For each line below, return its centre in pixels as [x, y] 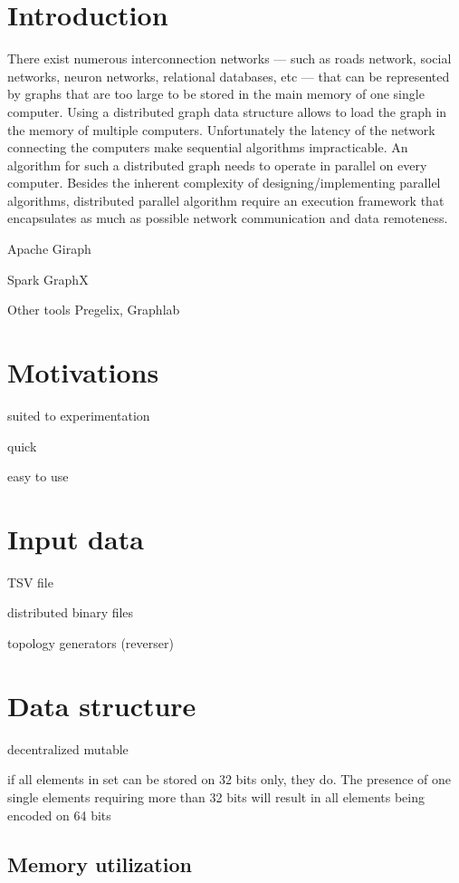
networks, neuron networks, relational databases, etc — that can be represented [229, 76]
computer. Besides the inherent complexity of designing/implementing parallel [224, 183]
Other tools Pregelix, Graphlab [94, 310]
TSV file [30, 582]
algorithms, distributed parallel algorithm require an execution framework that [226, 200]
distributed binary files [71, 612]
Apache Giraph [49, 249]
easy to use [38, 476]
